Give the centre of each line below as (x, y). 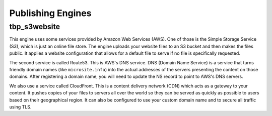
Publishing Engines (50, 13)
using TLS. (20, 107)
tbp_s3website (35, 27)
